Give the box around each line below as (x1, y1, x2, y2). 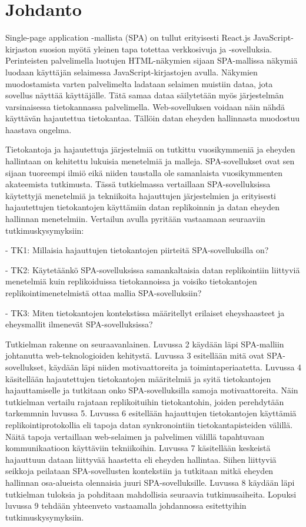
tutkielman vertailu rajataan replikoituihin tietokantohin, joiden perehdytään (5, 395, 284, 407)
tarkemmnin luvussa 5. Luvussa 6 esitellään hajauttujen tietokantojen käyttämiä (5, 407, 297, 419)
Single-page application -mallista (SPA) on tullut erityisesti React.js (5, 31, 251, 44)
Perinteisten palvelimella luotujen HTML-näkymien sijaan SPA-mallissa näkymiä (5, 54, 298, 67)
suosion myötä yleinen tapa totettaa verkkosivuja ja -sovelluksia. (39, 42, 272, 55)
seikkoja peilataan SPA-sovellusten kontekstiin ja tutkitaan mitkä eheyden (5, 465, 274, 477)
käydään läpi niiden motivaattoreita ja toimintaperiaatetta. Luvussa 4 (49, 360, 302, 373)
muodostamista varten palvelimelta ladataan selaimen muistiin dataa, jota (5, 77, 273, 90)
